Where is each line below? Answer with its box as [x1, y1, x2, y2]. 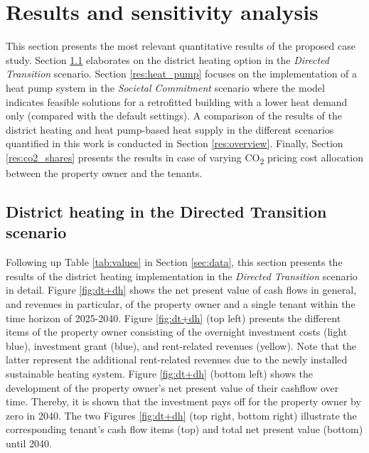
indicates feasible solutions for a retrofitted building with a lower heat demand [6, 94, 348, 109]
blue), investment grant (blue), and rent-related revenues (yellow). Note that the [6, 338, 357, 353]
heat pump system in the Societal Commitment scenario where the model [6, 80, 325, 95]
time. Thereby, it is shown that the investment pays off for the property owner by [6, 394, 361, 409]
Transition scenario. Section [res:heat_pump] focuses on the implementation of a [6, 66, 358, 81]
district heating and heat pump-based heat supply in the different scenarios [6, 122, 334, 137]
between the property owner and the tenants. [6, 166, 203, 180]
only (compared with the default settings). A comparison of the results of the [6, 108, 343, 123]
